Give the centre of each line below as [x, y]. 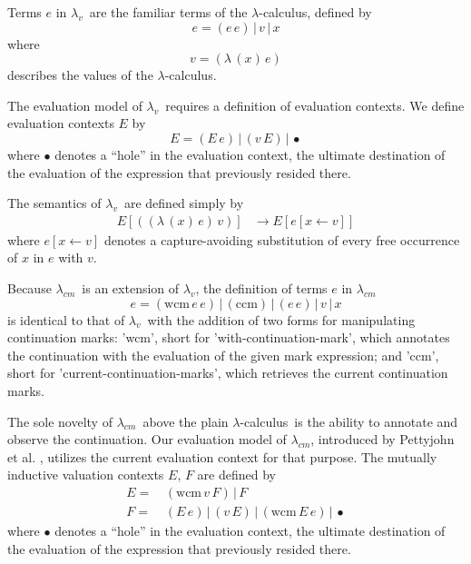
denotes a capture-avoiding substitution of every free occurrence [282, 239]
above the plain [186, 421]
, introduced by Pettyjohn [383, 439]
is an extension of [131, 287]
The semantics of [54, 203]
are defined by [236, 475]
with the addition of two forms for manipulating [281, 319]
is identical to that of [66, 319]
